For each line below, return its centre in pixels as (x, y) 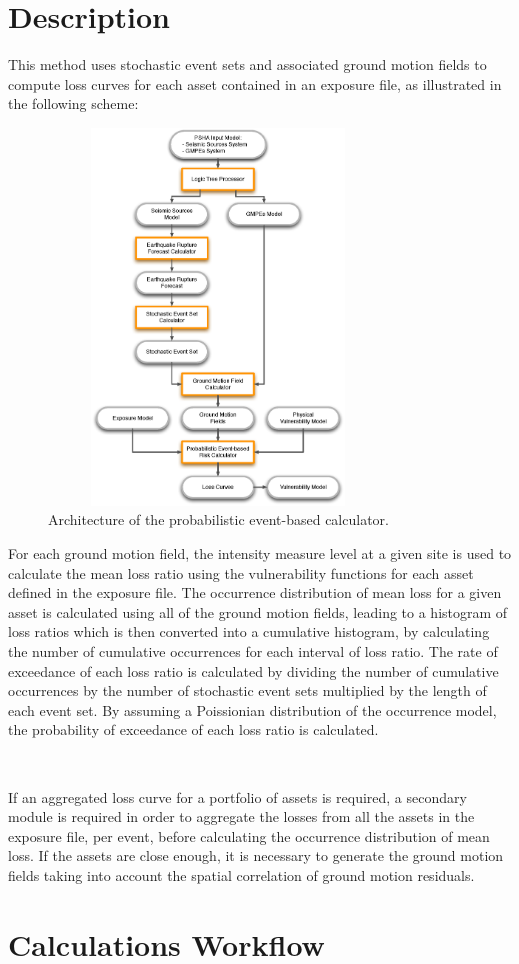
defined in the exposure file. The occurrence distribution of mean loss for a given (255, 592)
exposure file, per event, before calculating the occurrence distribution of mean (249, 835)
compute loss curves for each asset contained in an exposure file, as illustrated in (255, 83)
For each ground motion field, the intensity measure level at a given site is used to (260, 553)
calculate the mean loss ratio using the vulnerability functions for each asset (241, 572)
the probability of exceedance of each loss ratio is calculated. (193, 729)
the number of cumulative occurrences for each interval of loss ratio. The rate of (253, 651)
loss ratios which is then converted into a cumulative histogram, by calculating (249, 631)
